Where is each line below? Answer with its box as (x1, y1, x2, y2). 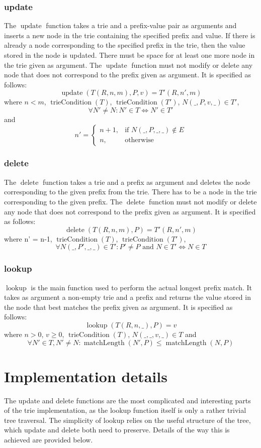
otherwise (125, 137, 154, 144)
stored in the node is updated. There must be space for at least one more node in (4, 50, 255, 60)
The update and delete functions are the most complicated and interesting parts (4, 395, 251, 405)
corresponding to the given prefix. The (4, 196, 123, 206)
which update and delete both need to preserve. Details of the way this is (4, 424, 230, 435)
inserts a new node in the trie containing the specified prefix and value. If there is (4, 30, 255, 40)
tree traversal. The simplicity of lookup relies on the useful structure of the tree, (4, 414, 251, 425)
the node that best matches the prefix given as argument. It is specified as (4, 301, 233, 312)
